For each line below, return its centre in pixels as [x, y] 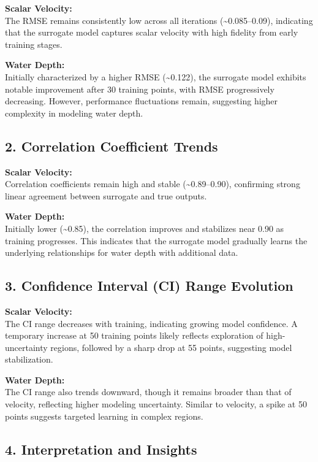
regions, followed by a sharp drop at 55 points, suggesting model [171, 347]
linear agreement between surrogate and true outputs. [106, 195]
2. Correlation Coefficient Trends [112, 146]
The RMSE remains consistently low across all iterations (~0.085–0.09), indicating [159, 20]
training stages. [34, 44]
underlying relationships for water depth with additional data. [122, 252]
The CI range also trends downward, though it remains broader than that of [148, 392]
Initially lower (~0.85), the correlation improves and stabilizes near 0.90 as [145, 228]
